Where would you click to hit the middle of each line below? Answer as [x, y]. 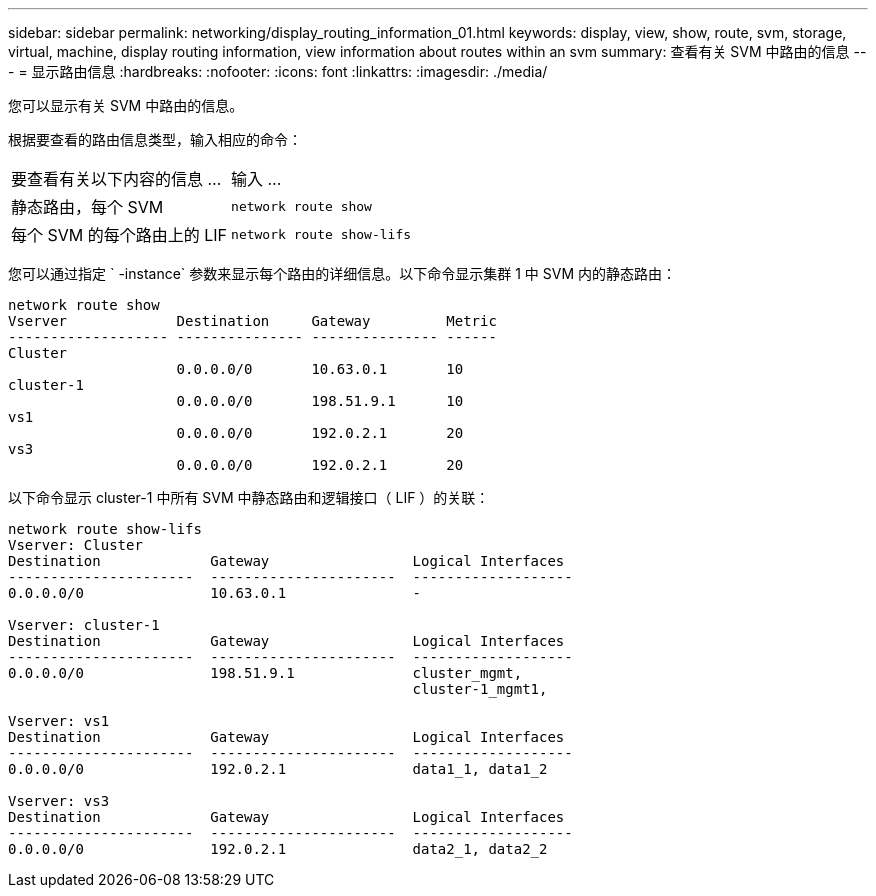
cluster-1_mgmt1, [480, 689]
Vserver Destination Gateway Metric [252, 321]
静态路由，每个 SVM [87, 207]
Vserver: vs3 [59, 801]
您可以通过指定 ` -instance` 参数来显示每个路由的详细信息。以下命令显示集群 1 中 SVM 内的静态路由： [342, 273]
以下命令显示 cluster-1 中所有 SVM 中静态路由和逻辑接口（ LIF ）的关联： [249, 497]
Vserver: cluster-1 [84, 625]
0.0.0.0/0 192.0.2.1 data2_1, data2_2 [278, 849]
